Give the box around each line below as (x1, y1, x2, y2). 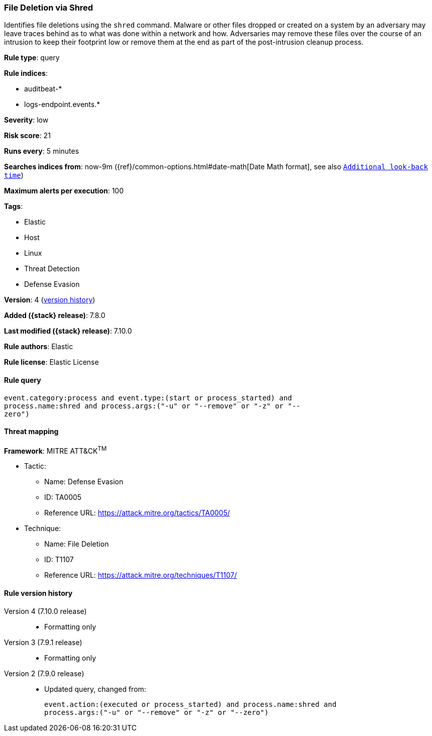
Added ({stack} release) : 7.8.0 (4, 311, 105, 320)
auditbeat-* (24, 84, 62, 93)
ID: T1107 (44, 555, 74, 564)
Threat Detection (24, 264, 80, 273)
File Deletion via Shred (4, 3, 93, 13)
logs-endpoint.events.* (24, 100, 100, 109)
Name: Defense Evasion (44, 477, 124, 486)
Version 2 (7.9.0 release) (4, 669, 84, 678)
